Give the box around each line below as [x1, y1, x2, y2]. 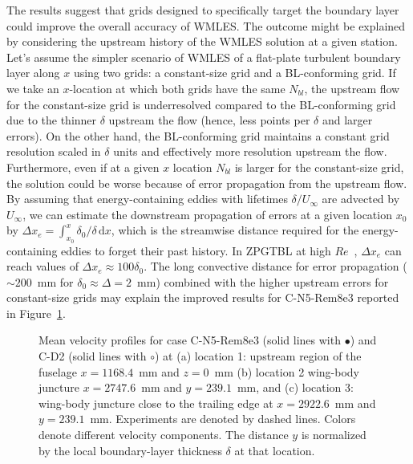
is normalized [301, 426, 366, 443]
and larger [322, 112, 373, 128]
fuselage [38, 363, 77, 380]
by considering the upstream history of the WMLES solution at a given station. [6, 33, 398, 50]
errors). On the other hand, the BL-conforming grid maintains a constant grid [6, 127, 390, 144]
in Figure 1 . [6, 304, 66, 321]
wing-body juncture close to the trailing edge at [38, 394, 273, 411]
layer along [6, 64, 60, 81]
